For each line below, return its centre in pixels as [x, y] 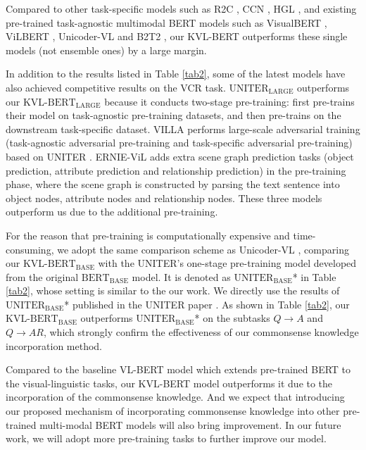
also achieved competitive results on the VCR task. [116, 87]
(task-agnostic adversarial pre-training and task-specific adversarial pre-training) [179, 143]
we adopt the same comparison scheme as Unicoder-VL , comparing [203, 249]
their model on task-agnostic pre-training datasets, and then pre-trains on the [173, 115]
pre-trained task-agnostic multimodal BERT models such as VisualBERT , [166, 22]
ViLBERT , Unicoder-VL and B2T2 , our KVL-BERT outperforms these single [177, 36]
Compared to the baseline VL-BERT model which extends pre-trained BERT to [178, 369]
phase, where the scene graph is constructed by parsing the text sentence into [173, 184]
